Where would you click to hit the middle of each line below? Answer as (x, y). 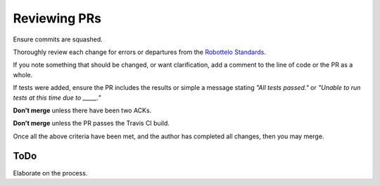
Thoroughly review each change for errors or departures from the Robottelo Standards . (140, 52)
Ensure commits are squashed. (58, 39)
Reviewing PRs (57, 18)
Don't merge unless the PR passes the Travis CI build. (91, 124)
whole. (23, 74)
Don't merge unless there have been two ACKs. (82, 110)
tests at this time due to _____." (57, 98)
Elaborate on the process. (50, 173)
